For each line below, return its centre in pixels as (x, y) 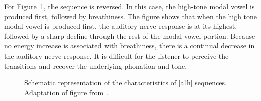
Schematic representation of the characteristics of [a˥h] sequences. (125, 83)
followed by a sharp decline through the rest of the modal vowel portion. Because (130, 36)
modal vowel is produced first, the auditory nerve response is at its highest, (121, 26)
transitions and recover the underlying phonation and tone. (96, 65)
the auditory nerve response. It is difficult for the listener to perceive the (116, 55)
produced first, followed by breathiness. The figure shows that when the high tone (131, 16)
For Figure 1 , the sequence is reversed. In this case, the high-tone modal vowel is (129, 6)
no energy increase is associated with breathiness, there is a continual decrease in (129, 46)
